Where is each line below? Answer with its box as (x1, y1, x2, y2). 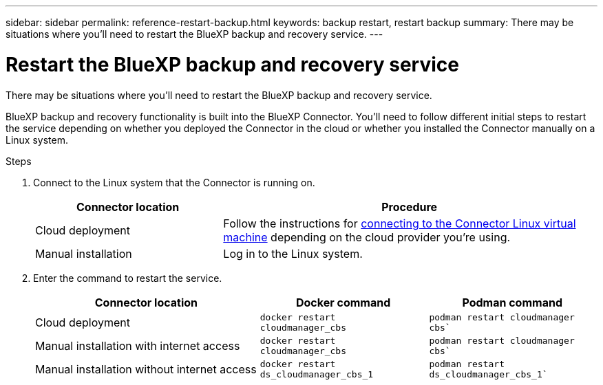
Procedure (381, 199, 438, 214)
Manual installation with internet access (35, 338, 240, 353)
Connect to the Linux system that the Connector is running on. (33, 176, 315, 188)
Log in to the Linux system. (223, 246, 363, 261)
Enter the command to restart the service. (33, 272, 222, 284)
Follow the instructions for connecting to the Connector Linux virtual (223, 216, 576, 230)
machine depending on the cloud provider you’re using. (223, 230, 511, 244)
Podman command (462, 295, 562, 309)
